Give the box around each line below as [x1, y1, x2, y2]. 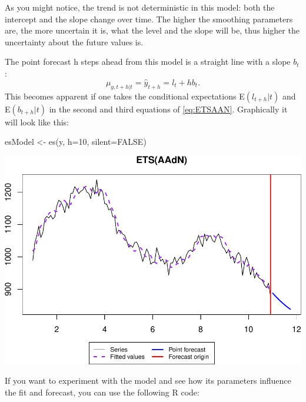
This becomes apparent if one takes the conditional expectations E [5, 89, 245, 102]
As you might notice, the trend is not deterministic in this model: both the [5, 1, 275, 13]
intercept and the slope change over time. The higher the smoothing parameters [5, 12, 293, 25]
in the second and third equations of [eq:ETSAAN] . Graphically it [49, 102, 288, 115]
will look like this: [5, 115, 69, 128]
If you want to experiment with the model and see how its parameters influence [5, 374, 291, 387]
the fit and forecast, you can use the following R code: [5, 386, 199, 398]
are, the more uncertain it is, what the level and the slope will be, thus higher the [5, 24, 300, 36]
